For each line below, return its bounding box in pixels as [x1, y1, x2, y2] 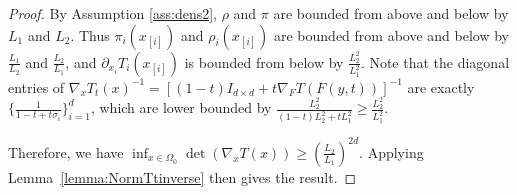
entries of [8, 76, 65, 97]
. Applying [359, 141, 424, 162]
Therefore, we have [8, 141, 124, 162]
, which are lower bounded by [90, 97, 272, 118]
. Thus [70, 24, 110, 45]
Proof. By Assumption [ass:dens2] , [8, 3, 217, 23]
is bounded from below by [184, 51, 344, 72]
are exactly [407, 76, 475, 97]
